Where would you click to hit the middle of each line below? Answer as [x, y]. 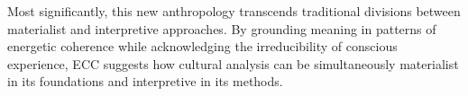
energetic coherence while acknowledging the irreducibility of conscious [202, 46]
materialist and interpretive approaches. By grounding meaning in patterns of [222, 28]
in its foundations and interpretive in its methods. [145, 81]
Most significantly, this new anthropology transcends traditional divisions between [234, 11]
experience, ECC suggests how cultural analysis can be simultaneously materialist [233, 63]
